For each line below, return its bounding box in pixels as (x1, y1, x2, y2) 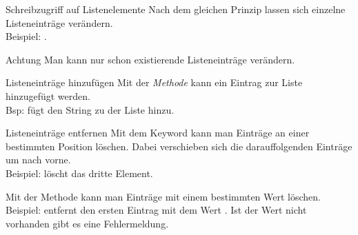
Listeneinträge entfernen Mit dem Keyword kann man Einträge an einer (6, 125, 310, 140)
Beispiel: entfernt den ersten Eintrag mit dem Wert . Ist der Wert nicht (6, 203, 307, 217)
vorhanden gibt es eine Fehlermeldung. (6, 216, 169, 230)
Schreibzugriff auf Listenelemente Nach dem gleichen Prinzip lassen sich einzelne (6, 2, 346, 16)
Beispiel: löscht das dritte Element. (6, 165, 153, 180)
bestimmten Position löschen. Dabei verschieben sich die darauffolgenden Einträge (6, 139, 352, 153)
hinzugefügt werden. (6, 88, 90, 103)
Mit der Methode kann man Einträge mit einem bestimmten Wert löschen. (6, 189, 321, 203)
